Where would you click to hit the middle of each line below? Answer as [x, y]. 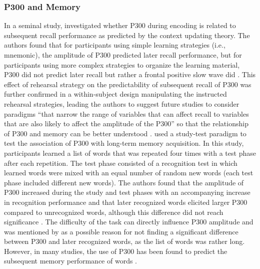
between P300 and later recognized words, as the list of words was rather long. [124, 241]
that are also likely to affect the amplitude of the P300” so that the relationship [126, 123]
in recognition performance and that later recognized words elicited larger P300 [126, 202]
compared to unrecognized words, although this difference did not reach [114, 212]
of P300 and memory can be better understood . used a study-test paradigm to [125, 133]
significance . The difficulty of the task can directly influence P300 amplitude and [129, 222]
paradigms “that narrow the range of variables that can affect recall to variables [126, 113]
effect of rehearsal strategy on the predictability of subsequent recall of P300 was [128, 84]
